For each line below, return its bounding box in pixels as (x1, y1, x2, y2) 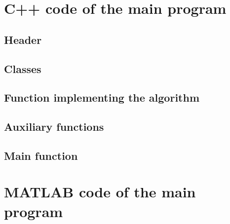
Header (4, 32, 42, 47)
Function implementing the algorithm (4, 90, 200, 105)
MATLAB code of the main (4, 182, 196, 202)
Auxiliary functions (4, 119, 104, 134)
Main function (4, 148, 78, 163)
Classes (4, 61, 41, 76)
